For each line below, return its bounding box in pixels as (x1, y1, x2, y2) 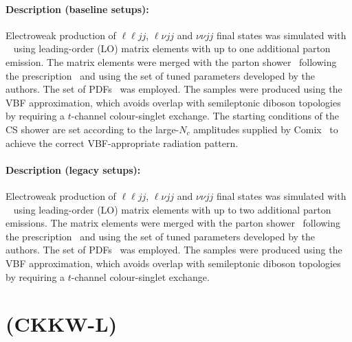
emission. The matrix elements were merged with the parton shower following (5, 54, 337, 69)
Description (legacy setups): (5, 162, 141, 176)
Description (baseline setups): (5, 1, 149, 16)
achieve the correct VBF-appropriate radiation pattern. (5, 135, 239, 150)
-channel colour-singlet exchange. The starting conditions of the (71, 109, 339, 123)
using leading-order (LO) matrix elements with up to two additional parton (13, 202, 331, 216)
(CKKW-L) (5, 310, 118, 338)
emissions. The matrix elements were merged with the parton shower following (5, 216, 341, 230)
